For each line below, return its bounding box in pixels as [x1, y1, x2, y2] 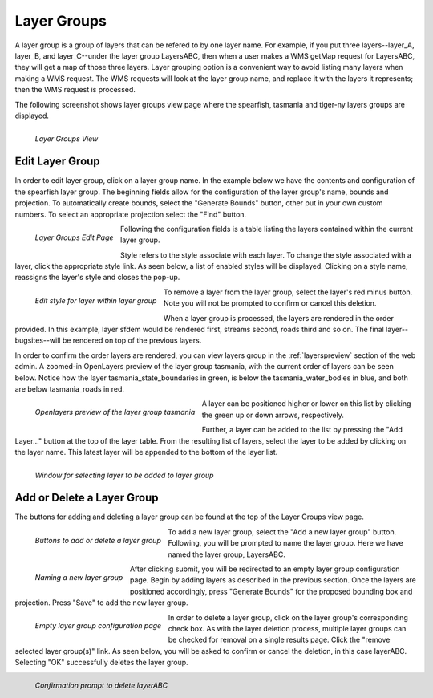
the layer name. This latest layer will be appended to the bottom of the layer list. [14, 447, 278, 457]
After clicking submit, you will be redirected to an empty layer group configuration [129, 564, 400, 574]
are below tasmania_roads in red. [14, 384, 124, 393]
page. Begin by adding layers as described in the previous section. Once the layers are [129, 575, 416, 585]
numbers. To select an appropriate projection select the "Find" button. [14, 209, 247, 219]
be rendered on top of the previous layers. [62, 335, 202, 345]
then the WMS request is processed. [14, 85, 136, 95]
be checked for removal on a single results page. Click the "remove [168, 635, 391, 645]
